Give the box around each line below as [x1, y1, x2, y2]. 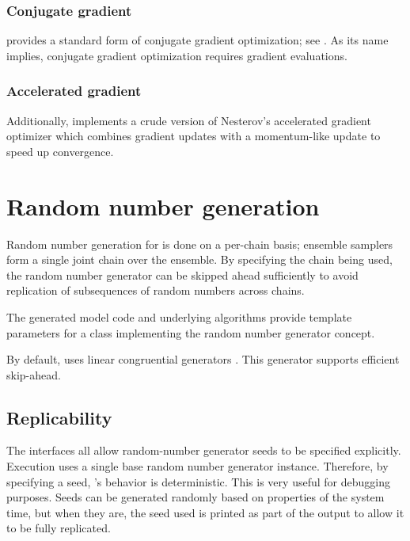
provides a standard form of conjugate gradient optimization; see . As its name [6, 32, 389, 48]
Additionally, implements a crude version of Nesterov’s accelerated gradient [6, 112, 371, 128]
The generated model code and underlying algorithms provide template [6, 308, 352, 325]
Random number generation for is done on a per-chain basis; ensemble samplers [6, 235, 393, 252]
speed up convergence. [6, 143, 114, 159]
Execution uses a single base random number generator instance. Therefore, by [6, 458, 389, 474]
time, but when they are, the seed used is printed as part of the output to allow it [6, 504, 404, 520]
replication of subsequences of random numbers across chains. [6, 282, 305, 299]
